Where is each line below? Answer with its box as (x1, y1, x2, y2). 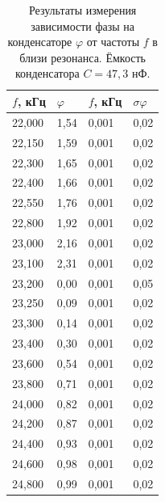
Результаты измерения (29, 2, 137, 18)
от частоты (86, 33, 140, 50)
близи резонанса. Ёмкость (19, 49, 146, 65)
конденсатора (14, 65, 80, 82)
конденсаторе (7, 33, 72, 50)
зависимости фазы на (31, 17, 135, 34)
